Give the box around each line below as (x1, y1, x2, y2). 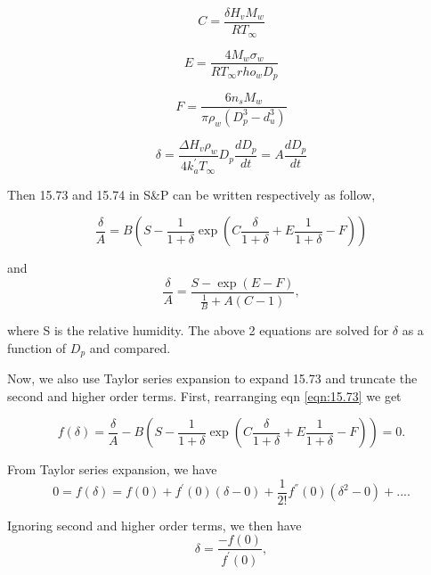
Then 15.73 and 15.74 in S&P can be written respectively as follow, (7, 185, 376, 203)
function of (7, 338, 67, 357)
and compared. (89, 338, 171, 357)
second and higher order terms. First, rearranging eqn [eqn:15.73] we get (7, 386, 402, 405)
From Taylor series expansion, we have (7, 460, 217, 479)
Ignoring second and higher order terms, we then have (7, 515, 302, 534)
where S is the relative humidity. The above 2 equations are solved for (7, 321, 389, 339)
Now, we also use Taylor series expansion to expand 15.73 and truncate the (7, 369, 418, 388)
